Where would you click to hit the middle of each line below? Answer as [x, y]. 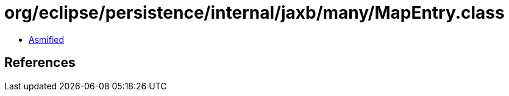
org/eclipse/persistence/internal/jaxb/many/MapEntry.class [254, 13]
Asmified [47, 39]
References [40, 63]
